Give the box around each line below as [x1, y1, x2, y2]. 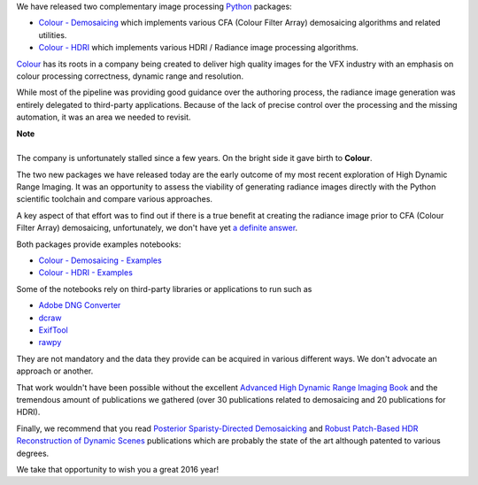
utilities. [38, 29, 67, 40]
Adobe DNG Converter [38, 300, 121, 311]
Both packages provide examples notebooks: [16, 239, 181, 250]
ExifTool [38, 324, 68, 335]
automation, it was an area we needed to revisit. [16, 112, 191, 123]
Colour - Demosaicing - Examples [38, 255, 163, 266]
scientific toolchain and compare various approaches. [16, 194, 212, 204]
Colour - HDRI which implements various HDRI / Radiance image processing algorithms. [38, 42, 358, 53]
